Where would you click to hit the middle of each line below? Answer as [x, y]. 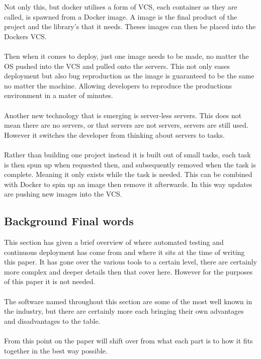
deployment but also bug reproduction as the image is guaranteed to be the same [129, 76]
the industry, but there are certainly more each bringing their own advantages [124, 311]
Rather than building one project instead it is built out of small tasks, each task [127, 154]
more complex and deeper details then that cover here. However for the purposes [128, 271]
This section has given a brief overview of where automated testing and [114, 242]
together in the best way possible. [56, 350]
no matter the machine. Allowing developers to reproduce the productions [118, 85]
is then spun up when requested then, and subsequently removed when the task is [130, 164]
